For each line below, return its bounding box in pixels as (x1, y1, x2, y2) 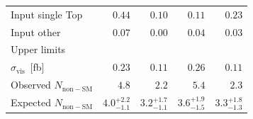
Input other (11, 24, 61, 39)
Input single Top (11, 6, 83, 21)
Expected (11, 95, 51, 110)
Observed (11, 77, 51, 92)
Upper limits (11, 42, 66, 57)
